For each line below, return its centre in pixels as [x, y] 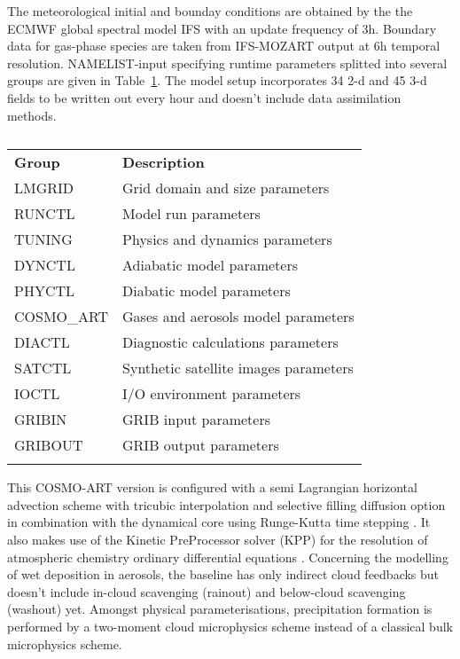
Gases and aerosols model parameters [238, 317]
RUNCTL [45, 214]
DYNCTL [45, 265]
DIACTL [42, 342]
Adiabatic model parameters [210, 265]
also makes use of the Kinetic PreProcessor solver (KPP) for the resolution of [218, 539]
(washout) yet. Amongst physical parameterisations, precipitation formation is [220, 609]
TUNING [43, 239]
